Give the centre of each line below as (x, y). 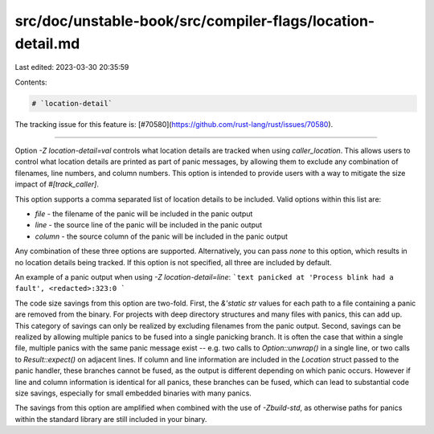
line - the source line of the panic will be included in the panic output (149, 225)
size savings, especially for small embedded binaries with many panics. (133, 393)
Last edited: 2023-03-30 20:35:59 (72, 68)
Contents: (31, 82)
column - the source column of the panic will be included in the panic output (162, 236)
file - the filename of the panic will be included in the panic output (144, 214)
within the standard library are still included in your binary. (111, 419)
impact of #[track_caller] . (57, 184)
